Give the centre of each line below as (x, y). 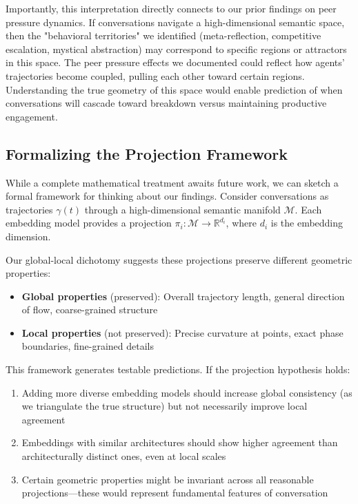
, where (241, 223)
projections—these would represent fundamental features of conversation (175, 493)
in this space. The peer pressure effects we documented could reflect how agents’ (175, 62)
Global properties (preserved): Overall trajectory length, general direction (183, 296)
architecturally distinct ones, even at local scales (124, 456)
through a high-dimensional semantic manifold (182, 209)
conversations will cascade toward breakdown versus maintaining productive (166, 103)
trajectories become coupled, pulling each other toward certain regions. (155, 75)
